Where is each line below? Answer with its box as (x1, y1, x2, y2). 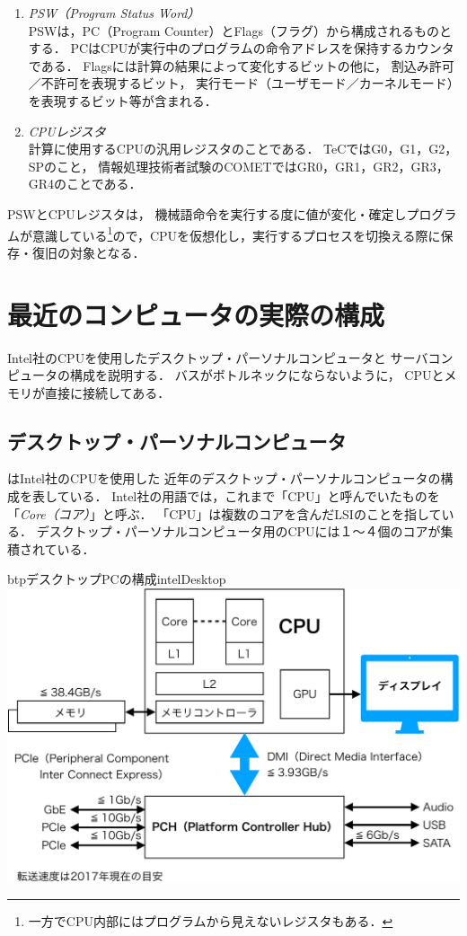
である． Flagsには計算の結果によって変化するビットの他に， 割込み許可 (28, 56, 454, 75)
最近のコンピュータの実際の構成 (7, 296, 385, 332)
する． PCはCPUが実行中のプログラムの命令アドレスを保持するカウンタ (28, 39, 454, 57)
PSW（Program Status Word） (28, 4, 200, 22)
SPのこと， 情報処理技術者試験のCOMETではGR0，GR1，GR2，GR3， (28, 156, 449, 175)
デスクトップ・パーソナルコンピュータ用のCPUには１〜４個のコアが (36, 522, 441, 541)
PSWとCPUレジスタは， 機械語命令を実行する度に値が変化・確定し (7, 204, 407, 223)
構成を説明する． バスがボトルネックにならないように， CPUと (69, 366, 445, 384)
